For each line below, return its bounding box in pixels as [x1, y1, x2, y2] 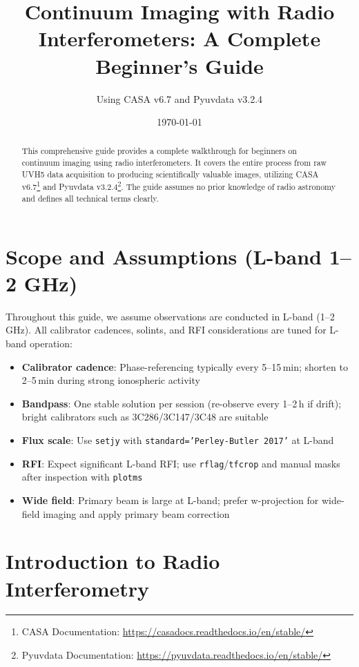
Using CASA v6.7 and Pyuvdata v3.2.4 [96, 91, 263, 106]
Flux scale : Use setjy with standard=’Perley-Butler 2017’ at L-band [21, 433, 334, 447]
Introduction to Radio [6, 547, 220, 575]
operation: [30, 336, 72, 351]
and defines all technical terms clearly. [21, 193, 159, 204]
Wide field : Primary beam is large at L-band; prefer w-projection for [21, 492, 319, 507]
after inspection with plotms [21, 470, 143, 484]
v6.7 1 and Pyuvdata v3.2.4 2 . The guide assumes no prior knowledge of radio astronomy [21, 179, 336, 193]
